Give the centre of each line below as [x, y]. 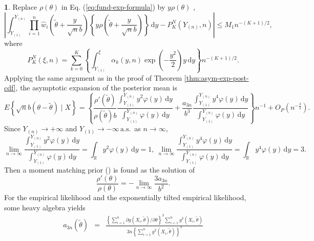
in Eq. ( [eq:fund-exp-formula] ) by [113, 7]
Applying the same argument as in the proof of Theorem [93, 77]
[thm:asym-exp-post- [216, 77]
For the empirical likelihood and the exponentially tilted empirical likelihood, [125, 197]
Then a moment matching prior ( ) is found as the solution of [100, 170]
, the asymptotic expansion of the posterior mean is [96, 88]
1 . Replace [21, 7]
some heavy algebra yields [45, 207]
